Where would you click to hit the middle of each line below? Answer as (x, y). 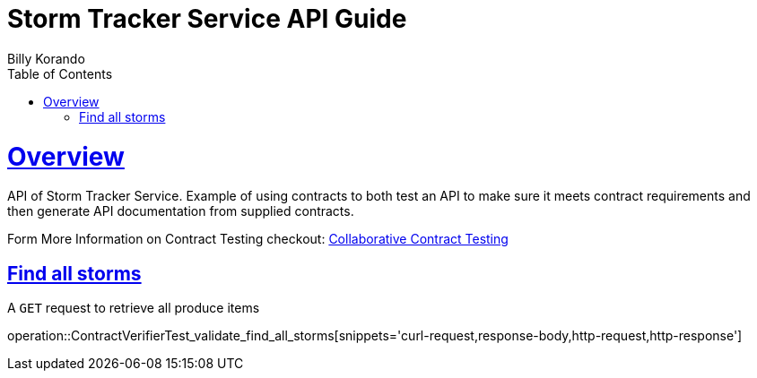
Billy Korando (46, 58)
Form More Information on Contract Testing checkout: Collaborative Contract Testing (258, 239)
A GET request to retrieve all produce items (134, 308)
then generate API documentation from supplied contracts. (181, 211)
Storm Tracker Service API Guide (207, 19)
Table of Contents (60, 73)
